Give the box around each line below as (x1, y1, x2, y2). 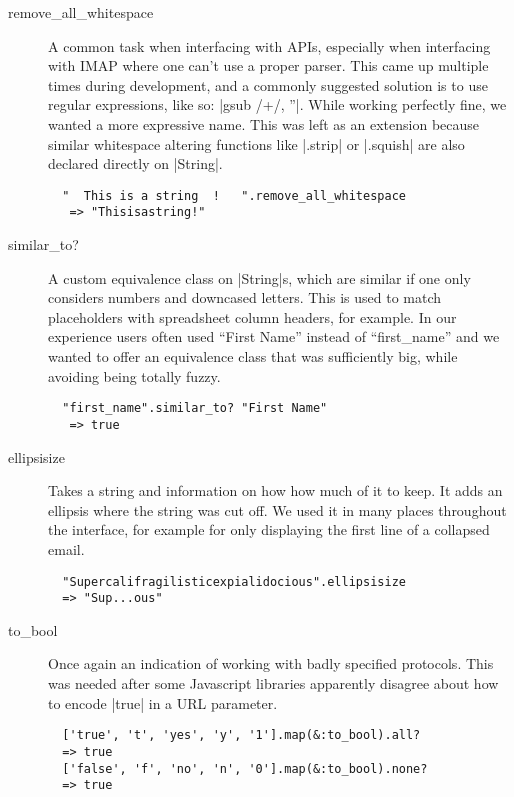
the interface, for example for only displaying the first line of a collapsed (48, 519, 490, 540)
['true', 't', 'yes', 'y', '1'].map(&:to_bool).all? (62, 728, 421, 743)
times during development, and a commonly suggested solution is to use (48, 74, 488, 95)
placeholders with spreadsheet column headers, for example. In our (48, 306, 457, 327)
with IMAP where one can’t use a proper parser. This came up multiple (48, 55, 489, 76)
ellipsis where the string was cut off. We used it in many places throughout (48, 499, 507, 520)
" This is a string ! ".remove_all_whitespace (62, 188, 406, 203)
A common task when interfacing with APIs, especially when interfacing (48, 35, 491, 56)
